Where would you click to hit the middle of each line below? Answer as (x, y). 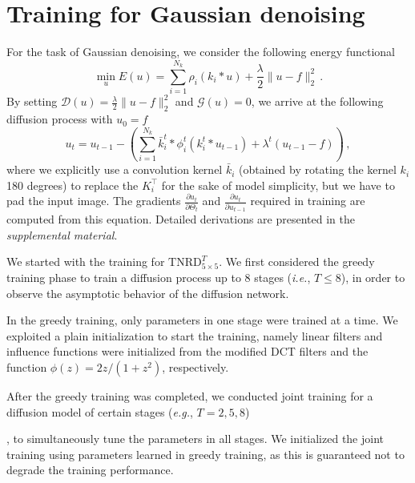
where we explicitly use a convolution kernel (115, 169)
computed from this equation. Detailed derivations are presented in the (181, 219)
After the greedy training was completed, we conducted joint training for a (190, 396)
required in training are (308, 201)
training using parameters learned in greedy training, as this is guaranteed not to (205, 454)
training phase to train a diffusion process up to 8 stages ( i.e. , (159, 278)
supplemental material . (62, 234)
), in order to (373, 278)
